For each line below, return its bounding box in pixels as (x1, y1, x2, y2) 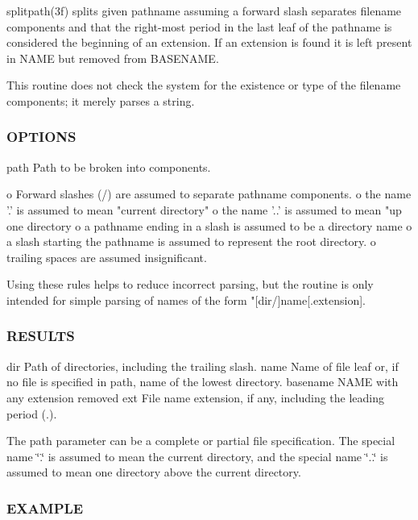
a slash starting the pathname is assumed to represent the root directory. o (6, 233, 376, 250)
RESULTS (6, 326, 75, 346)
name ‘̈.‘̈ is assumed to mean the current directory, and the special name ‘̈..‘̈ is (6, 447, 388, 464)
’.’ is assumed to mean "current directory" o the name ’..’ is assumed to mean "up (6, 201, 402, 218)
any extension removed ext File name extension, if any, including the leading (6, 389, 385, 406)
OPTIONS (6, 127, 77, 147)
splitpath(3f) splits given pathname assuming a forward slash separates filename (6, 2, 402, 19)
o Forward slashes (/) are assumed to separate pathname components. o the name (6, 185, 412, 202)
